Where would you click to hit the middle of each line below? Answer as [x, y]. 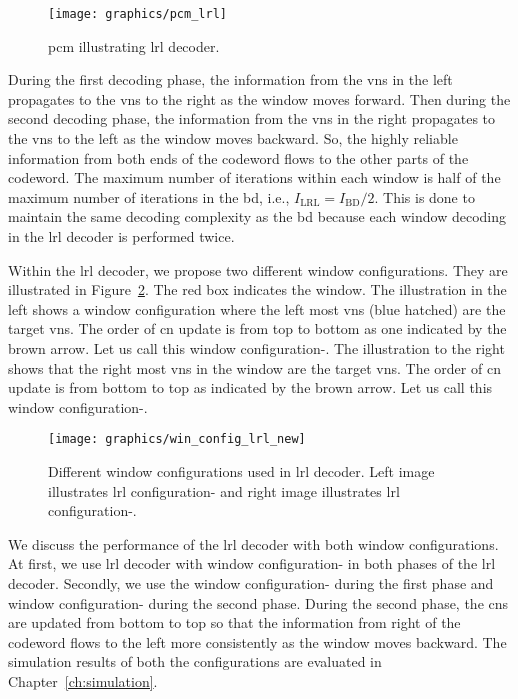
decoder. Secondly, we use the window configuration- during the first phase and [251, 582]
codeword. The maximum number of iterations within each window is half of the [254, 177]
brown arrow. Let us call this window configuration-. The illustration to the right [256, 347]
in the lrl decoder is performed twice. [121, 236]
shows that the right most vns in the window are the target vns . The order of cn [254, 367]
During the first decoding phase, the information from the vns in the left [230, 79]
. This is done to [424, 196]
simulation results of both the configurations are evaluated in [195, 661]
